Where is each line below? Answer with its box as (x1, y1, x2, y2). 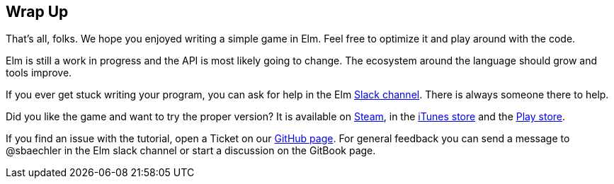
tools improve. (6, 67, 72, 79)
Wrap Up (6, 3, 69, 21)
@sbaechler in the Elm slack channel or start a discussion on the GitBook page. (6, 144, 376, 157)
